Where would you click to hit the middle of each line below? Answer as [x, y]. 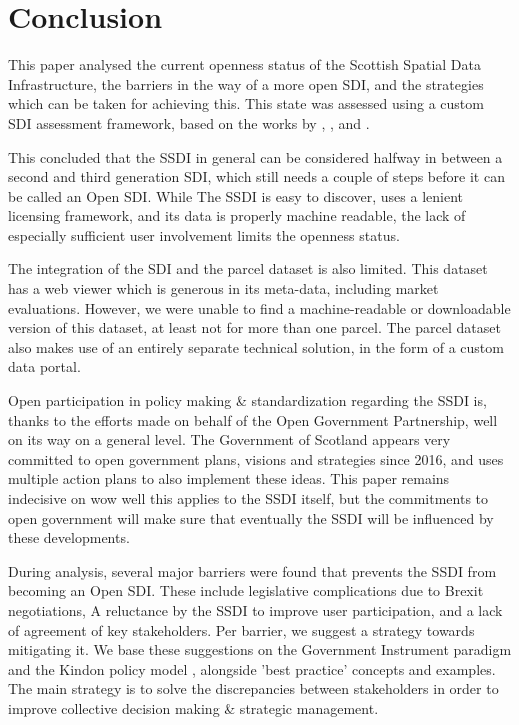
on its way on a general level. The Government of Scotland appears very [229, 439]
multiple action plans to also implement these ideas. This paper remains [229, 478]
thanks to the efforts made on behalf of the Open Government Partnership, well [253, 419]
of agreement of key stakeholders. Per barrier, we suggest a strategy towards [241, 629]
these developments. [69, 537]
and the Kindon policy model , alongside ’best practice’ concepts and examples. [252, 668]
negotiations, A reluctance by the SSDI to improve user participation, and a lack [255, 609]
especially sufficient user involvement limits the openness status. [204, 234]
